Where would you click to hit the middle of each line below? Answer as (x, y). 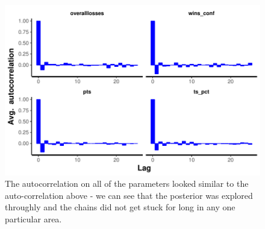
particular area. (33, 219)
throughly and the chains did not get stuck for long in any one (120, 207)
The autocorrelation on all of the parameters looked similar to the (127, 184)
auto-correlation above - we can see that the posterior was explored (129, 195)
